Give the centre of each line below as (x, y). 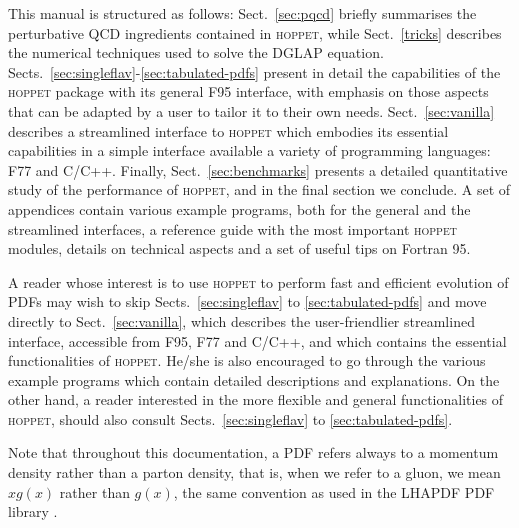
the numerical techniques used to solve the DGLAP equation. (196, 52)
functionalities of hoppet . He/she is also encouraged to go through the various (247, 360)
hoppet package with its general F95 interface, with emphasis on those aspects (248, 91)
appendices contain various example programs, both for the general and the (239, 208)
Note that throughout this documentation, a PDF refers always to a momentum (253, 452)
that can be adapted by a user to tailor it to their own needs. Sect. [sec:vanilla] (251, 110)
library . (33, 511)
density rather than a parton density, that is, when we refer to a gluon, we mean (254, 472)
